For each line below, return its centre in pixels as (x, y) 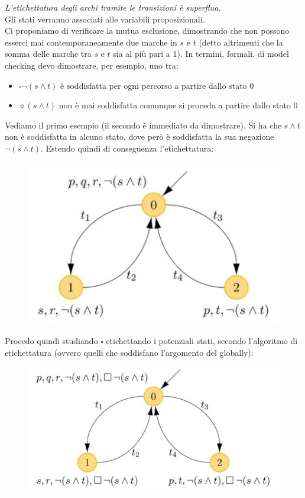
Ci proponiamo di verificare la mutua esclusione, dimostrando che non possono (147, 30)
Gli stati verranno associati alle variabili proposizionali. (105, 19)
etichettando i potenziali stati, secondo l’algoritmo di (202, 341)
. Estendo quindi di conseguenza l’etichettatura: (127, 148)
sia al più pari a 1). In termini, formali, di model (201, 54)
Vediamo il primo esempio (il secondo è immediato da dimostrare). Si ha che (143, 125)
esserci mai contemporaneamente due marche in (91, 42)
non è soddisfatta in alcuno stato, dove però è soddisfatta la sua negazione (139, 136)
